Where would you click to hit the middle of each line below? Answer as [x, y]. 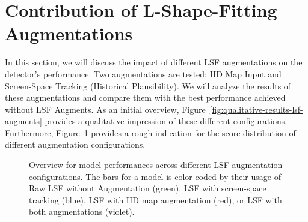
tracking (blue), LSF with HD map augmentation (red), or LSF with [156, 199]
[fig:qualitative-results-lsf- [256, 109]
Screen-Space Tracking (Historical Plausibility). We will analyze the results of [148, 85]
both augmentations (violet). [82, 211]
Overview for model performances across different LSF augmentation [156, 165]
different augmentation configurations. [75, 144]
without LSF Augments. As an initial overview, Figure [105, 109]
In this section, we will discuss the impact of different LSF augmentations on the [154, 62]
